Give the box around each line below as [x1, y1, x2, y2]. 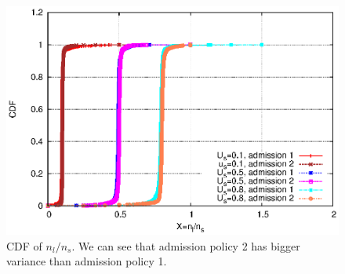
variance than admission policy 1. [6, 253, 167, 269]
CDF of [6, 237, 42, 254]
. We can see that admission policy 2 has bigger [71, 237, 300, 254]
